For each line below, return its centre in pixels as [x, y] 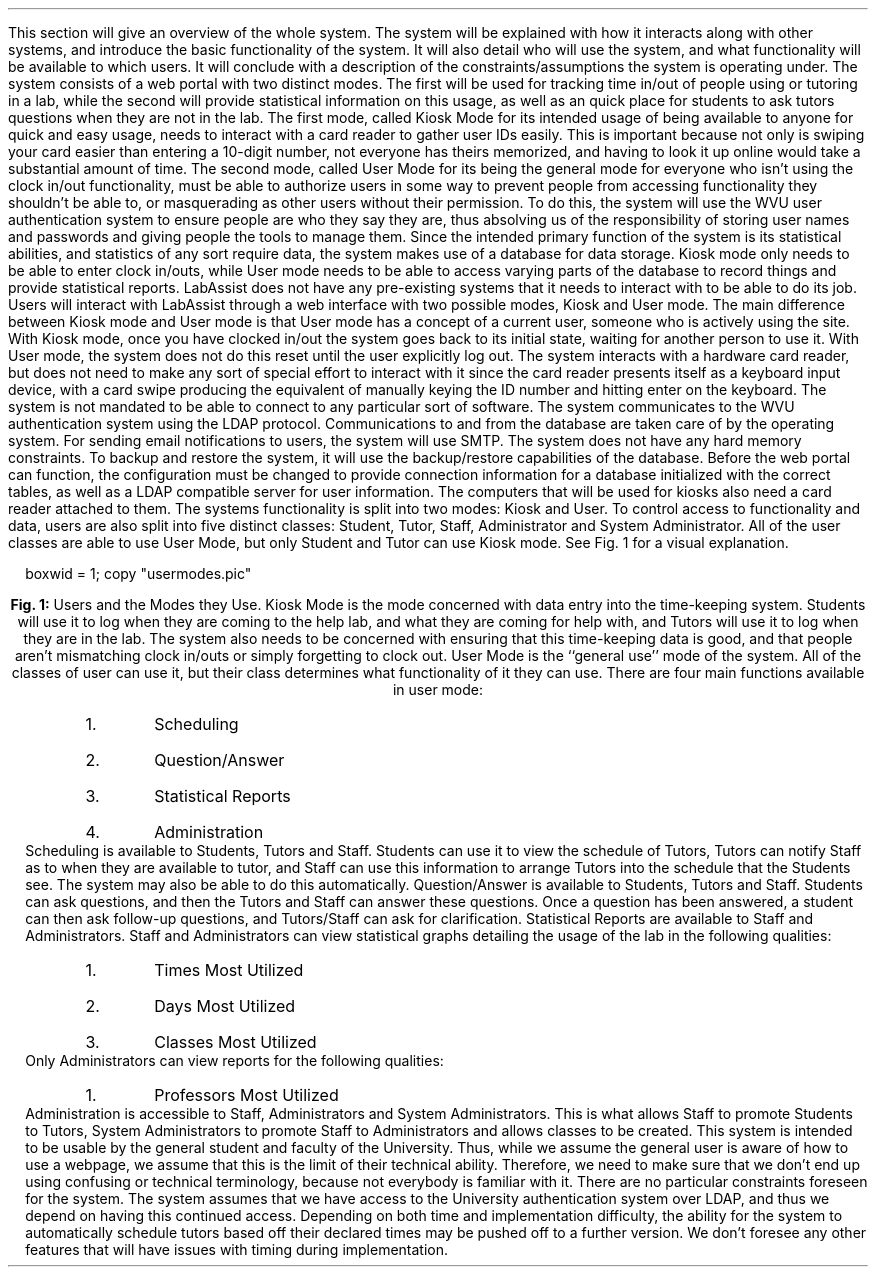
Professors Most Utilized [246, 1095]
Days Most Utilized [225, 1006]
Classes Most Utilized [235, 1042]
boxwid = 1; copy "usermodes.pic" [138, 573]
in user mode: [438, 689]
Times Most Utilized [229, 970]
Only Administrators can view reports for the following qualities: [234, 1060]
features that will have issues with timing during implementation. [237, 1249]
